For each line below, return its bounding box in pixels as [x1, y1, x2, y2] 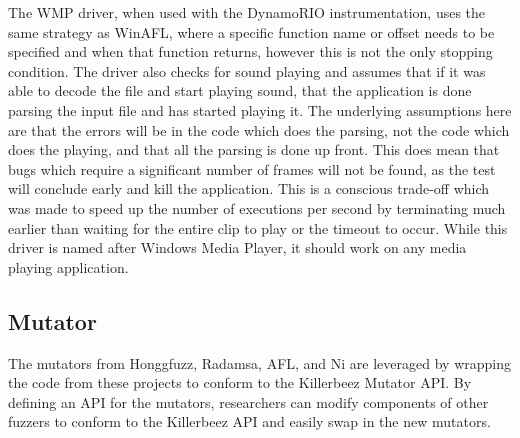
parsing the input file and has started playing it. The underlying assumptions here [8, 99, 512, 120]
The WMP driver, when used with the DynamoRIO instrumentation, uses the [8, 2, 486, 22]
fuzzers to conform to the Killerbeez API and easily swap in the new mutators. [8, 411, 491, 432]
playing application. [8, 256, 129, 277]
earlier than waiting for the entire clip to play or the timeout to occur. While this [8, 217, 508, 238]
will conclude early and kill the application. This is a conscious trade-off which [8, 178, 490, 199]
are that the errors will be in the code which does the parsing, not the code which [8, 119, 510, 140]
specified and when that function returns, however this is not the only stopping [8, 41, 493, 62]
